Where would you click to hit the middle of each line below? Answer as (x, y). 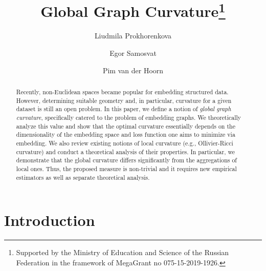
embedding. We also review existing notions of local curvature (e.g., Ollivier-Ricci (125, 143)
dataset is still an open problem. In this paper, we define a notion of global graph (124, 109)
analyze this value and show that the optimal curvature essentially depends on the (126, 126)
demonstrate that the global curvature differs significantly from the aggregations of (126, 160)
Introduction (50, 220)
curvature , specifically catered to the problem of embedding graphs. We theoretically (129, 117)
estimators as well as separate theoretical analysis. (83, 177)
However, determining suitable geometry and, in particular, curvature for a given (124, 100)
